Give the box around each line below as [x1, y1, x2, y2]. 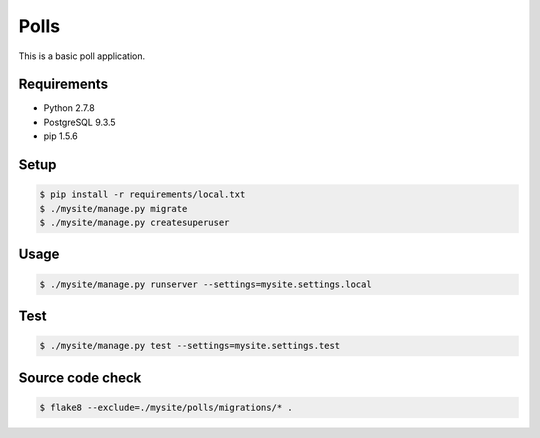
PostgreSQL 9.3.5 [43, 116, 116, 128]
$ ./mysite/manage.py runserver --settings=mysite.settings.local [39, 278, 372, 290]
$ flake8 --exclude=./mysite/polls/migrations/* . [39, 401, 294, 413]
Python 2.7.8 [43, 102, 95, 114]
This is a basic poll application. [18, 50, 145, 62]
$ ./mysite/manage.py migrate [39, 203, 188, 214]
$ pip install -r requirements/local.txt [39, 189, 246, 200]
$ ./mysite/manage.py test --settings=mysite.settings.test [39, 340, 341, 352]
